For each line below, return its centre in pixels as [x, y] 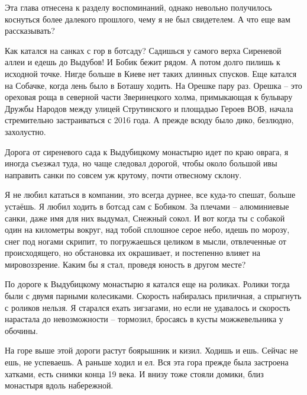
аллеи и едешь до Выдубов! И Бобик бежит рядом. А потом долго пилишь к [143, 62]
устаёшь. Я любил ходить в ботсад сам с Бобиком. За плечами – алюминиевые [147, 206]
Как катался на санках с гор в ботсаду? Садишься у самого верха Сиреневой [143, 50]
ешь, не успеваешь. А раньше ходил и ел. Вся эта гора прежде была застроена [147, 362]
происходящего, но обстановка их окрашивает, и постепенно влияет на [133, 253]
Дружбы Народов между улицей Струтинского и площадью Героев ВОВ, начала [149, 108]
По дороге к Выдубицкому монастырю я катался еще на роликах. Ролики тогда [147, 284]
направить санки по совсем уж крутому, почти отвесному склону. [123, 174]
